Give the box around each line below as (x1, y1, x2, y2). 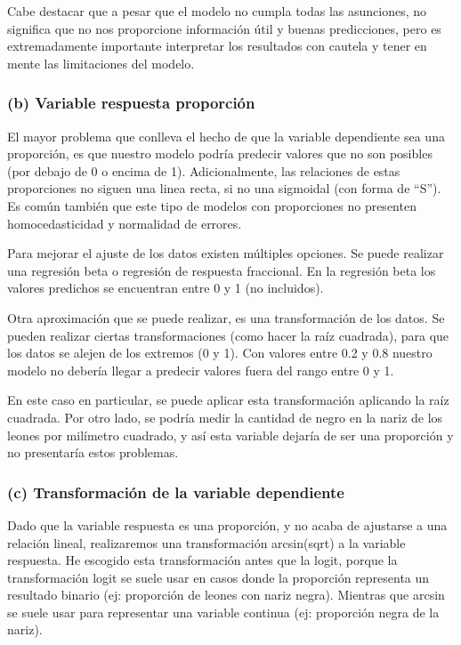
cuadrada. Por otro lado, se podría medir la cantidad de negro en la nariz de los (7, 407, 443, 426)
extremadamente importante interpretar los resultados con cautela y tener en (7, 36, 427, 55)
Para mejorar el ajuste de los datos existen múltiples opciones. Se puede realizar (7, 244, 444, 262)
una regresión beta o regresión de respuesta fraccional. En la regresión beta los (7, 261, 436, 279)
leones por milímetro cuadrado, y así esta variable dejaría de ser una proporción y (7, 425, 454, 444)
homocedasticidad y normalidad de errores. (7, 214, 242, 232)
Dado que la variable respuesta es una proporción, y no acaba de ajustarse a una (7, 515, 448, 534)
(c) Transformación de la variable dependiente (7, 480, 344, 503)
